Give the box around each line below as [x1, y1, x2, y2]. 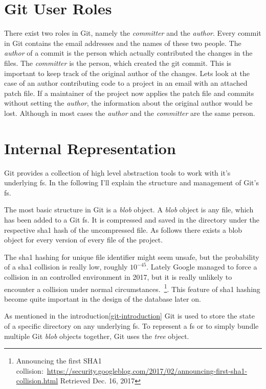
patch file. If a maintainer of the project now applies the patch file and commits [4, 87, 254, 98]
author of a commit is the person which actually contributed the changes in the [4, 47, 253, 58]
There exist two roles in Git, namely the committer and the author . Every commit [4, 28, 261, 38]
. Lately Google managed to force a [146, 261, 257, 272]
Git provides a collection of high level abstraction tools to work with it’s [4, 167, 231, 178]
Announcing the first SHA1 [16, 355, 102, 366]
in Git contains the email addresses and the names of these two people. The [4, 37, 241, 48]
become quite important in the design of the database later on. [4, 293, 201, 304]
